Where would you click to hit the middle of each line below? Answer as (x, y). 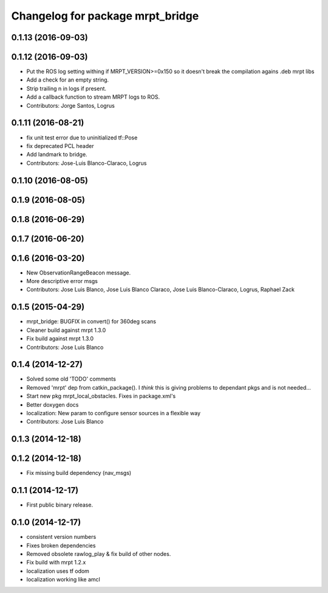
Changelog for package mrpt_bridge (105, 16)
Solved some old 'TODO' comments (71, 379)
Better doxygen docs (53, 404)
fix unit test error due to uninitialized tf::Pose (82, 138)
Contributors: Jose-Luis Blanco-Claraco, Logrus (87, 163)
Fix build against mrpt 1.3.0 (60, 339)
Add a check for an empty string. (68, 80)
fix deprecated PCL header (60, 146)
